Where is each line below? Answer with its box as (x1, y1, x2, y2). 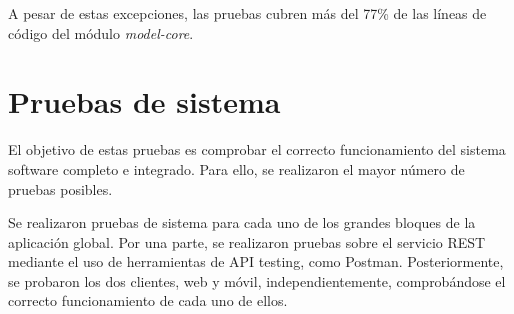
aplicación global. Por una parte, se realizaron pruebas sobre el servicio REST (8, 231, 486, 252)
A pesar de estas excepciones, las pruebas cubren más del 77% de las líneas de (8, 3, 487, 23)
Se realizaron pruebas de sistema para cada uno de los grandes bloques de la (8, 212, 476, 233)
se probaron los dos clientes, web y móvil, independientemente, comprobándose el (8, 270, 506, 291)
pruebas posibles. (8, 178, 113, 199)
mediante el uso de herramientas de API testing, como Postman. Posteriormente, (8, 251, 504, 272)
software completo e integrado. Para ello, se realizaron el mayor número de (8, 158, 465, 179)
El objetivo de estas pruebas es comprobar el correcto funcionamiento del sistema (8, 139, 506, 160)
